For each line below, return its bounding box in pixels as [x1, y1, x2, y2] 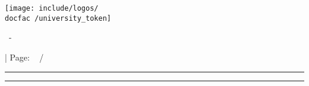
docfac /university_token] [5, 14, 111, 23]
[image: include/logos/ [5, 4, 99, 12]
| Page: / [5, 50, 44, 63]
